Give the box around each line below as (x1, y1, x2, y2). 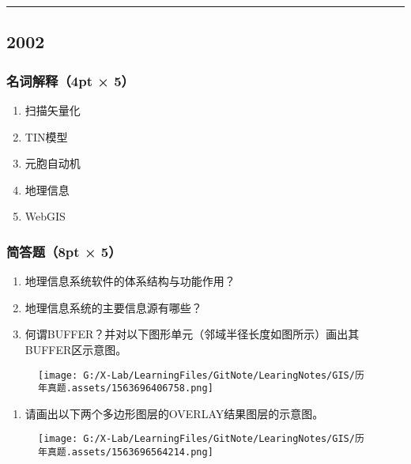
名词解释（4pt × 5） (6, 70, 134, 90)
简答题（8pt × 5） (6, 241, 122, 261)
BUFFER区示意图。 (25, 341, 127, 357)
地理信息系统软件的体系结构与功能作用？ (25, 273, 236, 289)
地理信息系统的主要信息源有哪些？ (25, 299, 202, 315)
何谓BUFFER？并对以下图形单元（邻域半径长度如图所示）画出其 (25, 326, 360, 342)
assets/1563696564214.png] (71, 447, 213, 458)
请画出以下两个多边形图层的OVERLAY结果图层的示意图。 (25, 405, 324, 421)
